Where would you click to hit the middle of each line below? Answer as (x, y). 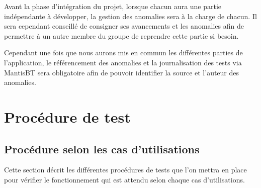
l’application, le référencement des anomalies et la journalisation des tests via (123, 62)
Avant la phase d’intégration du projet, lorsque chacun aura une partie (113, 6)
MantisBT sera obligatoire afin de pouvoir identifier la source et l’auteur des (122, 72)
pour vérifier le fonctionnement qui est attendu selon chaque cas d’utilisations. (124, 179)
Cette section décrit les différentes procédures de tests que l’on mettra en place (125, 170)
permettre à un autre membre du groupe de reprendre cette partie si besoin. (121, 35)
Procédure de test (67, 116)
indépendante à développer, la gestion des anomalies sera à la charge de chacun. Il (130, 16)
